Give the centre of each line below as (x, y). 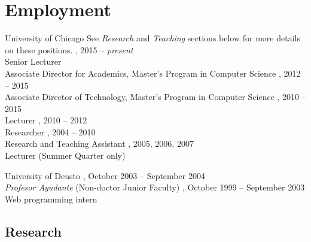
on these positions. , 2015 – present (69, 49)
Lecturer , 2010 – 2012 (46, 120)
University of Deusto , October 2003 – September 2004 (105, 175)
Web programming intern (51, 199)
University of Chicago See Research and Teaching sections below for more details (153, 38)
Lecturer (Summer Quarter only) (65, 155)
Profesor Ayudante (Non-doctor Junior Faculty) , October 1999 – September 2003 (155, 187)
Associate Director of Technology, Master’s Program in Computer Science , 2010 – (155, 97)
